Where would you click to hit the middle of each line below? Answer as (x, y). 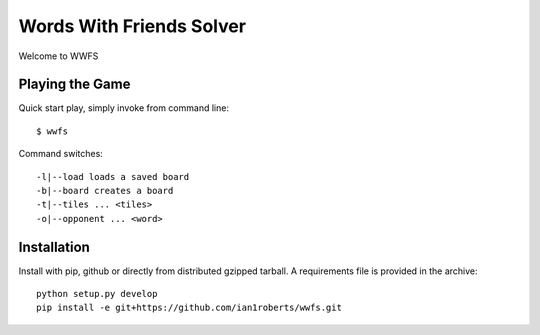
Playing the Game (74, 84)
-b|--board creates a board (105, 191)
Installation (54, 246)
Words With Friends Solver (132, 26)
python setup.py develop (97, 294)
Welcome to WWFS (58, 56)
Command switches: (61, 154)
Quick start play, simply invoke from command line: (124, 108)
